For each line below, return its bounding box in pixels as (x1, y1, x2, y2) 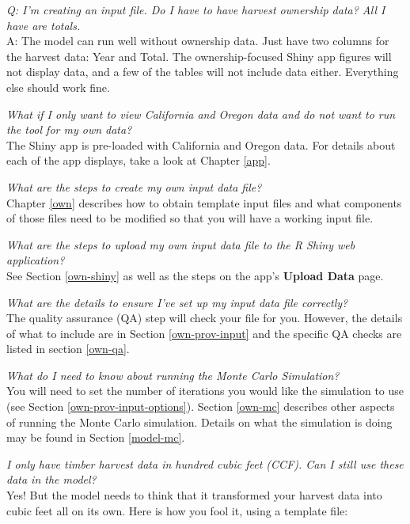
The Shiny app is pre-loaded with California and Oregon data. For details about (6, 136, 396, 153)
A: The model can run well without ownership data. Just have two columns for (6, 32, 389, 49)
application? (6, 252, 65, 268)
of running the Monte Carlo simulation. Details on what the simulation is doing (6, 413, 393, 430)
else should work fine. (6, 78, 110, 95)
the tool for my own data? (6, 121, 132, 138)
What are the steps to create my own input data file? (6, 178, 262, 195)
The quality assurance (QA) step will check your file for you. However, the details (6, 309, 403, 326)
